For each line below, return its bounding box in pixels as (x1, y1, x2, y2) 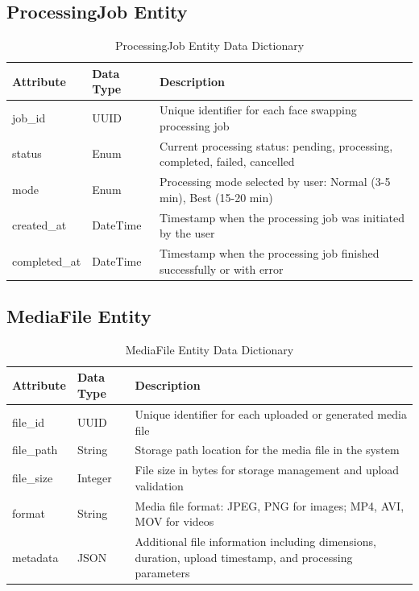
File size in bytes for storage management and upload (135, 461, 400, 478)
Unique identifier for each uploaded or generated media (135, 405, 407, 422)
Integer (77, 469, 112, 486)
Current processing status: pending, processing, (159, 137, 393, 154)
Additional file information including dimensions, (135, 533, 376, 550)
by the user (159, 225, 215, 242)
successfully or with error (159, 260, 284, 277)
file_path (12, 441, 58, 458)
